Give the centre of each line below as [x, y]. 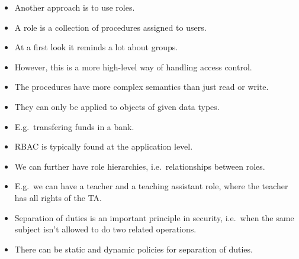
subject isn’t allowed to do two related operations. [105, 229]
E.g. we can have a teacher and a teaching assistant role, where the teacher [151, 186]
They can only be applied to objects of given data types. [117, 106]
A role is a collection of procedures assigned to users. [110, 27]
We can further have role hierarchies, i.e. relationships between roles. [140, 166]
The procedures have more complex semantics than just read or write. [142, 87]
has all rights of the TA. [58, 197]
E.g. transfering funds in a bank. [74, 126]
